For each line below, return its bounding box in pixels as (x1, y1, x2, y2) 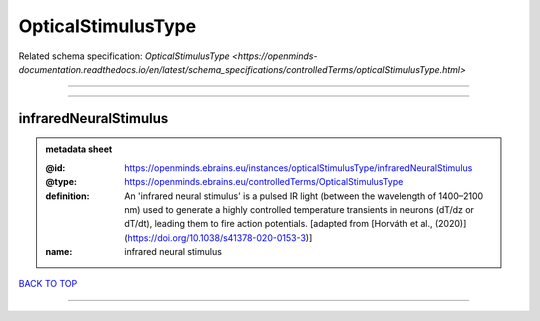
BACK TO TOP (18, 278, 78, 290)
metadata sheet (45, 143, 113, 155)
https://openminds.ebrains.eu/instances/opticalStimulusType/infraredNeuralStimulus (124, 161, 473, 174)
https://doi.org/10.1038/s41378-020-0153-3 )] (127, 231, 313, 244)
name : (45, 246, 73, 258)
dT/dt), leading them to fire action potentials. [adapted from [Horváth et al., (124, 218, 434, 230)
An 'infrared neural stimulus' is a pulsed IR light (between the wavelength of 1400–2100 (124, 190, 484, 202)
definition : (45, 190, 90, 202)
